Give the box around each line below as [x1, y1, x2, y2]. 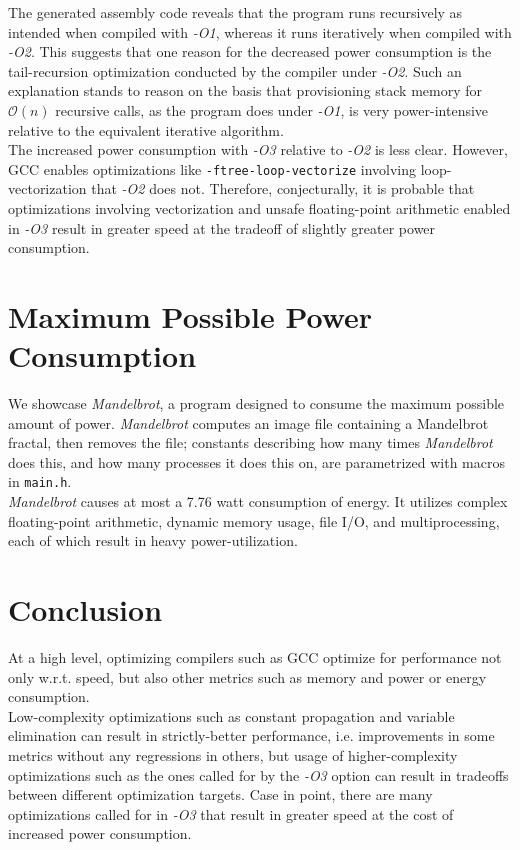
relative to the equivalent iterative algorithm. [8, 119, 284, 140]
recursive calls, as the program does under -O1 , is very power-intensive [55, 99, 489, 120]
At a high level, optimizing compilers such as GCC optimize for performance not [8, 647, 502, 668]
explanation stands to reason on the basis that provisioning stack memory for [8, 80, 482, 101]
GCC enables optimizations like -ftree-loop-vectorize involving [8, 158, 417, 179]
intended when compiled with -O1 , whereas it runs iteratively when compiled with [8, 21, 512, 42]
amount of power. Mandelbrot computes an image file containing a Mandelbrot [8, 412, 489, 433]
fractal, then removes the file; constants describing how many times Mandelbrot [8, 432, 493, 453]
